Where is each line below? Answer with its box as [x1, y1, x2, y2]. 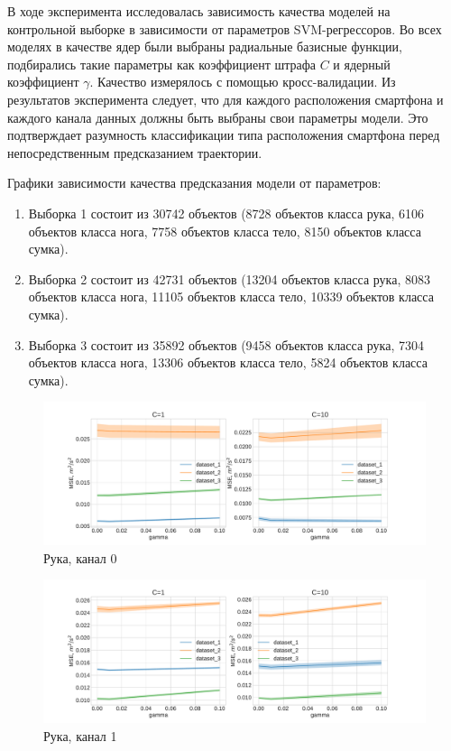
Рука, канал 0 [43, 548, 117, 567]
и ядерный [333, 54, 391, 73]
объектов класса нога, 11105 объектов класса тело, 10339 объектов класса [28, 287, 434, 306]
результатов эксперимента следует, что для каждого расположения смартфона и [7, 89, 444, 108]
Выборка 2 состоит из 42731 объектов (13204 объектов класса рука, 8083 [28, 269, 430, 288]
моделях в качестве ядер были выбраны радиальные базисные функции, [7, 37, 402, 56]
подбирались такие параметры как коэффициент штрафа [7, 54, 316, 73]
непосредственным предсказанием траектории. [7, 143, 262, 162]
